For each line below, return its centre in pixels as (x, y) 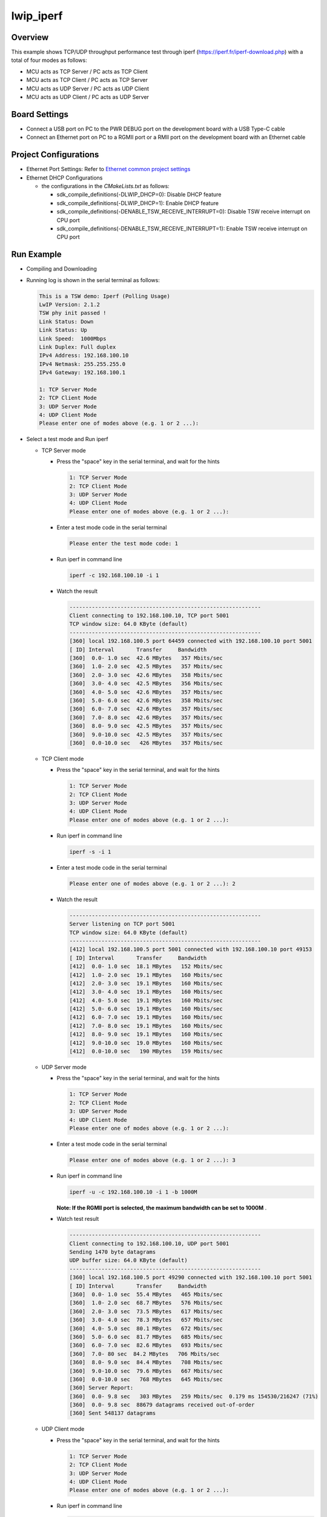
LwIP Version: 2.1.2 (69, 305)
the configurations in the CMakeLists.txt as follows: (105, 186)
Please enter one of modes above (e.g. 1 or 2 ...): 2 (152, 884)
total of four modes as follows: (49, 60)
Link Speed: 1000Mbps (73, 339)
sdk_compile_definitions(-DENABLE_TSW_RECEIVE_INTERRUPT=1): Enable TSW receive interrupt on (182, 228)
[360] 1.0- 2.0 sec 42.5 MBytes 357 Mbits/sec (146, 667)
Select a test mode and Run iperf (67, 439)
